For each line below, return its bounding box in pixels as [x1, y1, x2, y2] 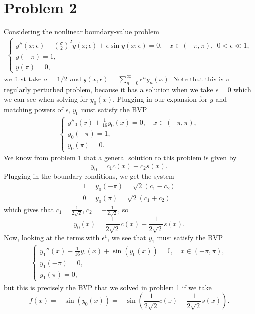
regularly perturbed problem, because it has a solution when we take [4, 84, 213, 94]
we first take [4, 73, 42, 83]
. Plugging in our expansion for [113, 94, 208, 104]
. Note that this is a [169, 73, 229, 83]
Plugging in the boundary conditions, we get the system [4, 170, 174, 181]
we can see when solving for [4, 94, 88, 104]
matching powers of [4, 104, 63, 115]
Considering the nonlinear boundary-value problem [4, 26, 159, 37]
